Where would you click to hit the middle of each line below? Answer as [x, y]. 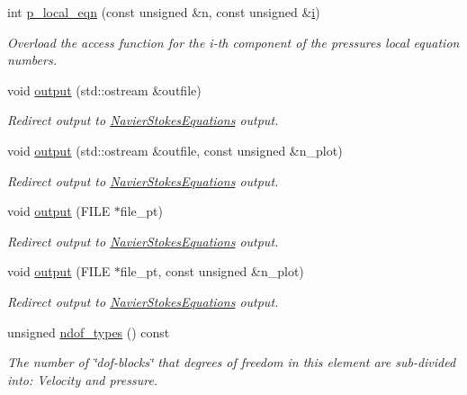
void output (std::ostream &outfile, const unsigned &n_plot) [175, 150]
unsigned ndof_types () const [89, 332]
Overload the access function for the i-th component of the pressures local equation [233, 42]
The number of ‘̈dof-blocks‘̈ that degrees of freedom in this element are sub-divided [232, 362]
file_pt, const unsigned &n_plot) [212, 271]
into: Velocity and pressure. [83, 379]
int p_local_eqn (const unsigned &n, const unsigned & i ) [164, 12]
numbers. [32, 60]
